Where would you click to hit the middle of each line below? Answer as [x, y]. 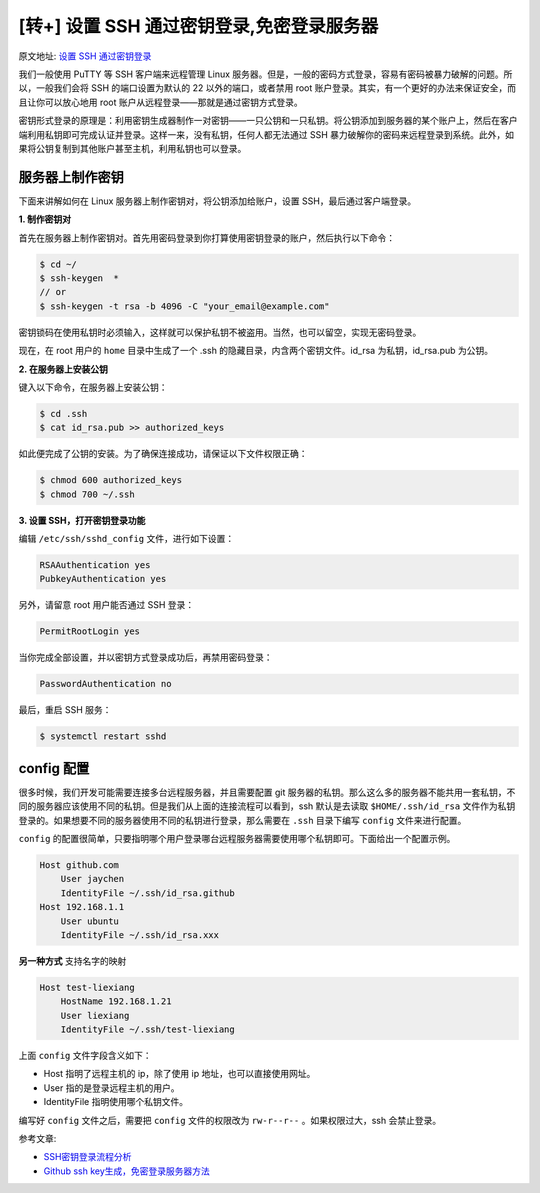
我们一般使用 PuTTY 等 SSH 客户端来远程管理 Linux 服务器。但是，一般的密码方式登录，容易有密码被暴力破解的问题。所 [265, 74]
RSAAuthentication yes [95, 564]
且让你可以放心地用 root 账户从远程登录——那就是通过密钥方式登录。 [161, 102]
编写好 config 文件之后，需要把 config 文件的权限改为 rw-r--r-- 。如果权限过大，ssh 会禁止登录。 [230, 1120]
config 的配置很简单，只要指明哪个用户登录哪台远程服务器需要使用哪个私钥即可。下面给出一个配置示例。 [237, 838]
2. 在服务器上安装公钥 [63, 369]
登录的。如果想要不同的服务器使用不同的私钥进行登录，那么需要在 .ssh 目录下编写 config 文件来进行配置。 [242, 820]
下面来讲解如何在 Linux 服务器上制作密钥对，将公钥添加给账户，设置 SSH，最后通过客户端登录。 [217, 201]
